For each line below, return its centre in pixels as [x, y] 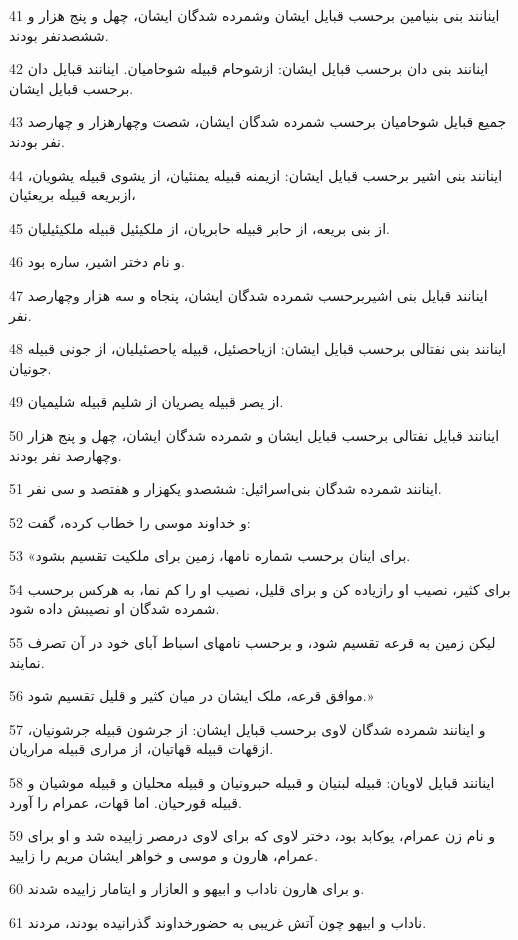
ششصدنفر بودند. [59, 34]
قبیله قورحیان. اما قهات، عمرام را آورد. [125, 801]
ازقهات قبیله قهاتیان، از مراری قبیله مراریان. [141, 748]
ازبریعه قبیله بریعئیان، [72, 194]
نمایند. [27, 661]
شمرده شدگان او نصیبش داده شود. [114, 608]
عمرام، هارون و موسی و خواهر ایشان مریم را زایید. [164, 854]
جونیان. [30, 367]
